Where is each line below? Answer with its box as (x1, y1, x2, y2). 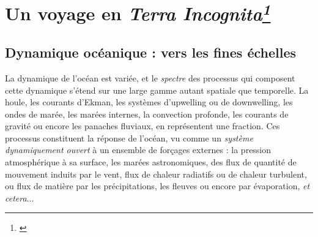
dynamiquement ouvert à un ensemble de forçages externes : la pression (5, 143, 272, 156)
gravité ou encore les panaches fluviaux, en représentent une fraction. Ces (5, 119, 280, 132)
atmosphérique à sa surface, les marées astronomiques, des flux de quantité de (5, 156, 297, 168)
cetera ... (5, 191, 34, 204)
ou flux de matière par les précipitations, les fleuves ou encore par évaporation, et (5, 179, 310, 192)
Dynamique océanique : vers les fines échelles (5, 43, 297, 62)
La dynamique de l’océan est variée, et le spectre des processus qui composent (5, 71, 295, 84)
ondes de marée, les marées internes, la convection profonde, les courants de (5, 107, 289, 120)
